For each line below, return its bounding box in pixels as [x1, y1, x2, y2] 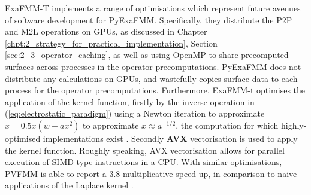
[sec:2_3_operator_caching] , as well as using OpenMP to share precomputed [5, 48, 289, 61]
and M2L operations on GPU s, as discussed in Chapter [5, 25, 207, 38]
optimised [5, 132, 41, 144]
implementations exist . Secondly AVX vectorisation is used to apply [43, 132, 298, 144]
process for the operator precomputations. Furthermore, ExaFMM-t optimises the [5, 84, 306, 96]
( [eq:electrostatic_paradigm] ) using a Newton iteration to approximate [5, 107, 265, 120]
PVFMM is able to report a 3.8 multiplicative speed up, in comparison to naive [5, 167, 297, 179]
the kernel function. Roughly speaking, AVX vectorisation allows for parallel [5, 144, 285, 156]
